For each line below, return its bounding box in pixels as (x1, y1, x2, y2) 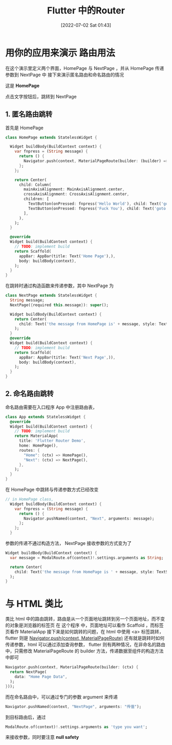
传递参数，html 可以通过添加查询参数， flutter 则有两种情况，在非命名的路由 (5, 642, 165, 648)
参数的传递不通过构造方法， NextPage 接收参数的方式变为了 (5, 540, 132, 546)
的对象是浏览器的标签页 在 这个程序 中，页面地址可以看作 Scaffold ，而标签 (5, 622, 164, 628)
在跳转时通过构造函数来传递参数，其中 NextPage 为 (5, 282, 114, 289)
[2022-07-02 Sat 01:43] (60, 22, 112, 28)
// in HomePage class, (5, 497, 54, 502)
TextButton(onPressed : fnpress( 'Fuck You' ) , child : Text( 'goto (28, 206, 166, 211)
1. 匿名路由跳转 (5, 110, 53, 119)
